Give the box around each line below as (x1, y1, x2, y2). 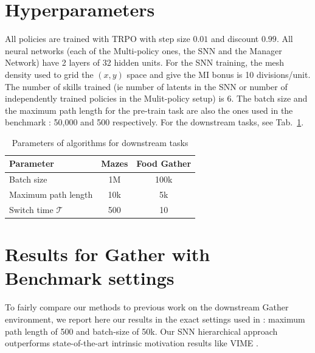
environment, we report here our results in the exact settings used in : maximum (5, 313, 305, 325)
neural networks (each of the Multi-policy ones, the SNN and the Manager (5, 44, 282, 57)
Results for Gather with (5, 242, 210, 267)
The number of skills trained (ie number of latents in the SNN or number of (5, 80, 288, 93)
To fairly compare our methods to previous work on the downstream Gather (5, 301, 289, 313)
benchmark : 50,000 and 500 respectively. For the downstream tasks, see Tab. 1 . (5, 116, 304, 128)
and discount (211, 32, 259, 45)
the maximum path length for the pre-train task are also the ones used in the (5, 103, 293, 116)
